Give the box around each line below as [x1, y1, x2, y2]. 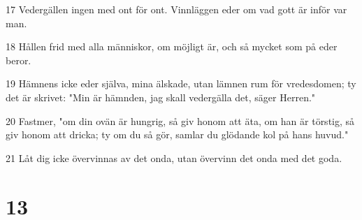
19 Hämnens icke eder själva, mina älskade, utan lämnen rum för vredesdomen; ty [6, 76, 356, 91]
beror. [6, 52, 31, 67]
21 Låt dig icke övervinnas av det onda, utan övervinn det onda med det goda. [6, 150, 342, 165]
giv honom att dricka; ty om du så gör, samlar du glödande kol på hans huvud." [6, 127, 349, 142]
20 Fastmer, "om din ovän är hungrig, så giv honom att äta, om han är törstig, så [6, 113, 355, 128]
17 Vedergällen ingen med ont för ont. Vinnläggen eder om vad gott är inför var [6, 2, 347, 16]
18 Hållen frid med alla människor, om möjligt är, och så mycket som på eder [6, 39, 338, 54]
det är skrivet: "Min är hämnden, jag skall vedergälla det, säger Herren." [6, 89, 316, 104]
